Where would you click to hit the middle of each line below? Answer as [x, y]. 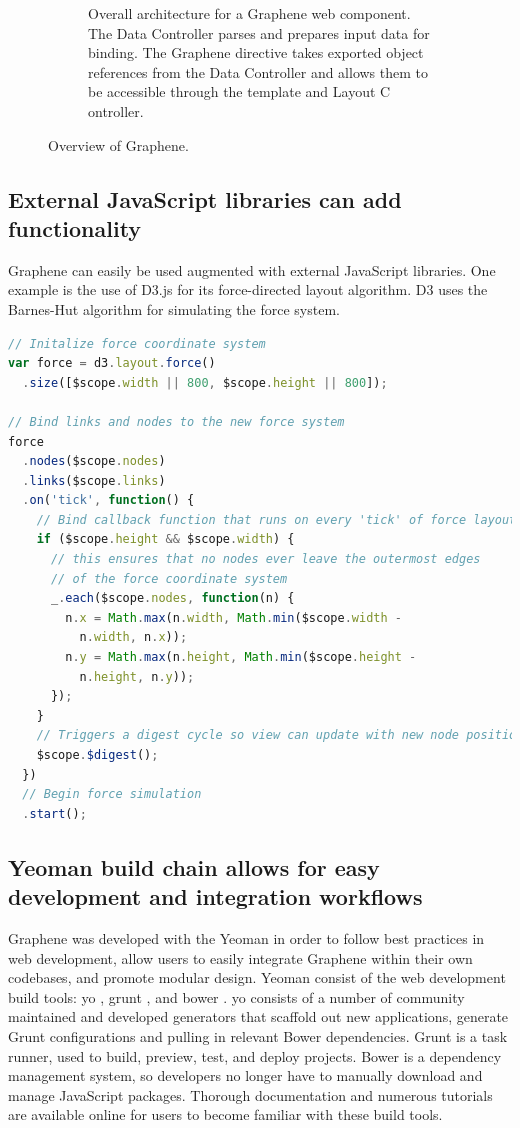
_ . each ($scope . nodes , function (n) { [172, 598]
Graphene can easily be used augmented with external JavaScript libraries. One [252, 269]
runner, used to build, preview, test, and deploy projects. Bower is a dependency [255, 1055]
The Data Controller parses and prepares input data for [259, 32]
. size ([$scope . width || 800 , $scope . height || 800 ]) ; [205, 382]
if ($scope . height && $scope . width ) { [165, 539]
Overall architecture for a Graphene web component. [249, 13]
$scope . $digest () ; [97, 755]
